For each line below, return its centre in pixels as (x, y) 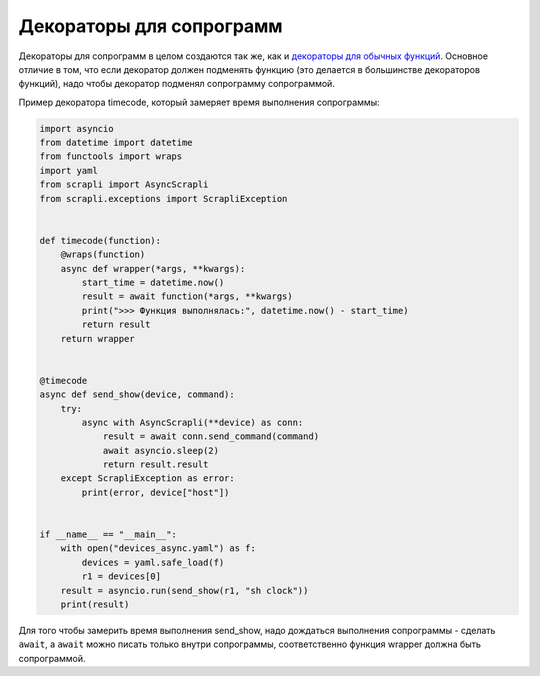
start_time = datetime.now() (153, 282)
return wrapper (97, 338)
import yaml (69, 170)
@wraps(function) (103, 254)
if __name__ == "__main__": (108, 534)
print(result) (95, 604)
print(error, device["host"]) (155, 492)
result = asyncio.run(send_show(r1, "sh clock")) (184, 590)
